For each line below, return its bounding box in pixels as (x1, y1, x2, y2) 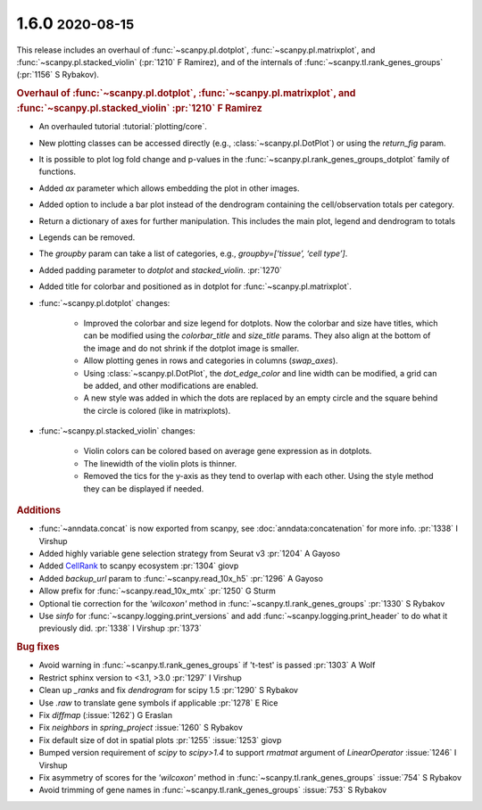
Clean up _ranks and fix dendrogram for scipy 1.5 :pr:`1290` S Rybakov (38, 685, 299, 696)
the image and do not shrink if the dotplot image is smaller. (83, 343, 299, 353)
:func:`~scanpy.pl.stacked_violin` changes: (38, 426, 195, 436)
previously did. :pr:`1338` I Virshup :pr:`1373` (38, 623, 203, 633)
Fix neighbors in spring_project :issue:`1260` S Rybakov (38, 723, 243, 733)
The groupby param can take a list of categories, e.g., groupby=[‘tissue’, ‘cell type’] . (38, 248, 348, 259)
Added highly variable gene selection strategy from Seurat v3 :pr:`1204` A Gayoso (38, 549, 341, 559)
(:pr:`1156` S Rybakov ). (16, 70, 100, 80)
